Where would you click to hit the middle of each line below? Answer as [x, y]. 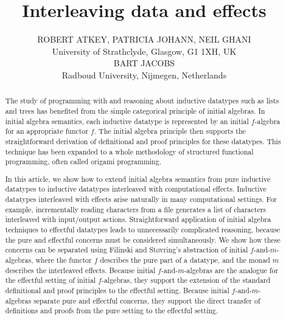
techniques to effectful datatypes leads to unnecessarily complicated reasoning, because [143, 230]
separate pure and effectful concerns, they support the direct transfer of [147, 300]
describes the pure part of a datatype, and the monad [185, 260]
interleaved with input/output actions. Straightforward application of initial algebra [138, 219]
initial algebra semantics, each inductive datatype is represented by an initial [127, 121]
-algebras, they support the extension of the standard [186, 280]
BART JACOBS [144, 63]
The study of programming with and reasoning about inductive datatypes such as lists [142, 101]
